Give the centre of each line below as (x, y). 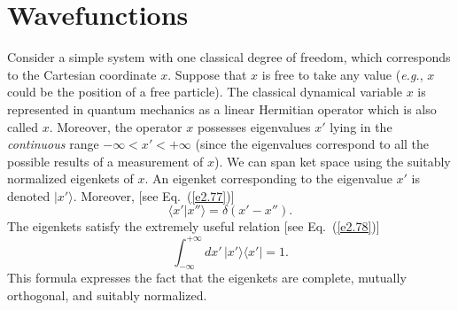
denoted (29, 195)
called (23, 126)
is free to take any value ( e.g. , (342, 74)
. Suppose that (207, 74)
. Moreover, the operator (116, 126)
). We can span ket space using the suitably (333, 161)
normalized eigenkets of (70, 178)
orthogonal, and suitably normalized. (107, 294)
